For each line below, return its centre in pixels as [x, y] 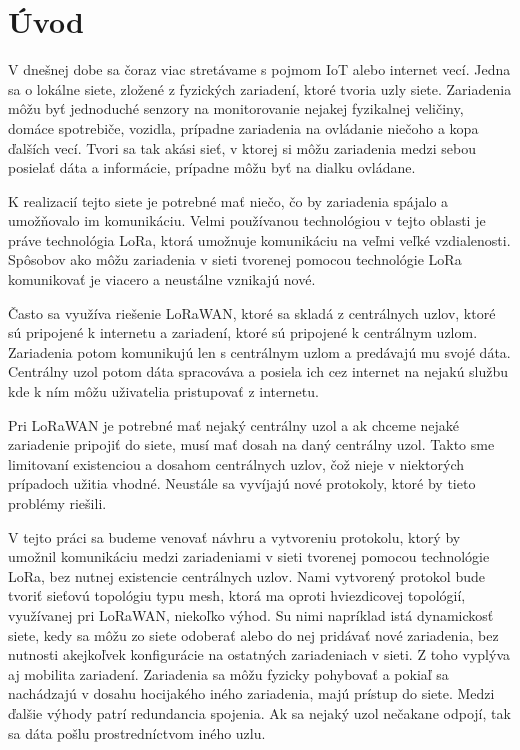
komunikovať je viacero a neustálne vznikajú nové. [162, 279]
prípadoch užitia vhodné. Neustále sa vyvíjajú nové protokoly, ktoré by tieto [242, 483]
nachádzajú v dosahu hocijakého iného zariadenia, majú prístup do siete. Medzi [251, 693]
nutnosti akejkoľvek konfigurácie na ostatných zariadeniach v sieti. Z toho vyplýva [259, 654]
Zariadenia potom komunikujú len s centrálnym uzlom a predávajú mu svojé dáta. [259, 351]
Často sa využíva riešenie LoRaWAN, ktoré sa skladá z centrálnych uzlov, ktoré [252, 312]
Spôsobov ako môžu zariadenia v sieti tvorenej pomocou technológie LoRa [235, 259]
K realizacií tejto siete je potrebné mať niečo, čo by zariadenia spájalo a [228, 200]
